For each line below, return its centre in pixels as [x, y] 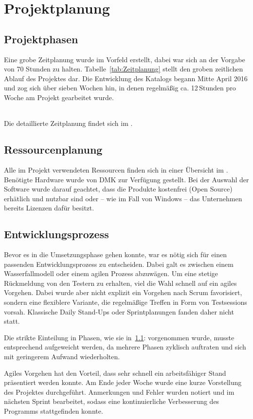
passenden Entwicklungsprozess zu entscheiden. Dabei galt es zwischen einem [119, 264]
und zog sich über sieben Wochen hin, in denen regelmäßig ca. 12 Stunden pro [120, 88]
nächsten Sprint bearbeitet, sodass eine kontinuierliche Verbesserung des [112, 401]
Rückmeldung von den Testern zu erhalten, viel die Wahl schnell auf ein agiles [120, 283]
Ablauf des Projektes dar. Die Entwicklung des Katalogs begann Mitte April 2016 [126, 78]
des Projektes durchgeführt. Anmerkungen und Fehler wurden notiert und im [119, 392]
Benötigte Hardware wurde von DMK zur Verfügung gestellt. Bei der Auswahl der [126, 179]
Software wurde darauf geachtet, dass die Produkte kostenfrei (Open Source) [118, 189]
